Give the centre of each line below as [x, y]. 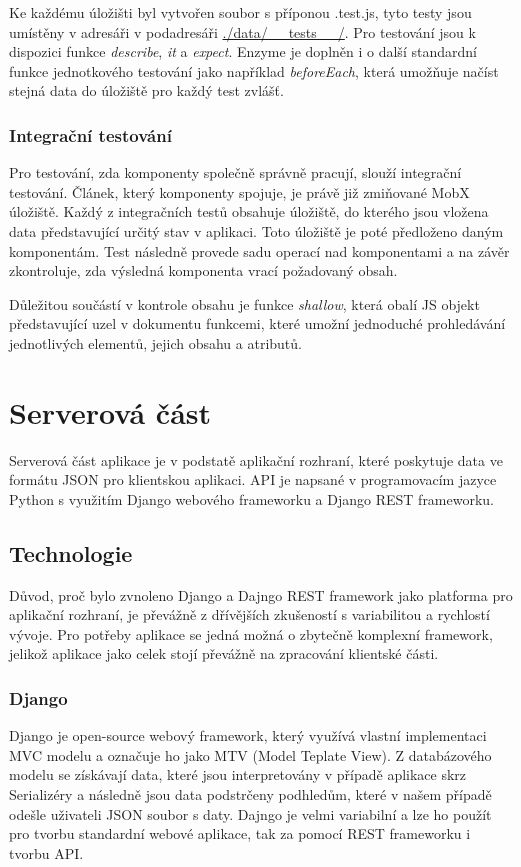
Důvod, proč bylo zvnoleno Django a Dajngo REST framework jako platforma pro [261, 594]
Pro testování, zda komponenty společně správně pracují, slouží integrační [235, 172]
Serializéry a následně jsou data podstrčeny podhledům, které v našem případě [250, 794]
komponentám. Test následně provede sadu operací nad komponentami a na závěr [259, 250]
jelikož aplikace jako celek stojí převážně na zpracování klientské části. [224, 653]
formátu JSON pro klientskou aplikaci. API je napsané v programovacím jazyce [253, 479]
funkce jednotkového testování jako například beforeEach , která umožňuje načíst [254, 70]
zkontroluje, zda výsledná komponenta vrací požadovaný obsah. [203, 270]
